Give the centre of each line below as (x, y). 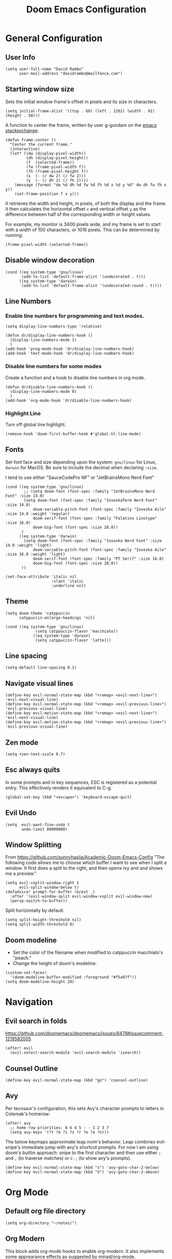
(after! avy (18, 1123)
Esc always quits (33, 770)
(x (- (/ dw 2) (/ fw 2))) (56, 176)
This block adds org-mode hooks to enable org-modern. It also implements (85, 1251)
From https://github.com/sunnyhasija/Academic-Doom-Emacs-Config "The (85, 857)
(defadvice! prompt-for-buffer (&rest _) (50, 892)
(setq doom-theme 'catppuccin (38, 613)
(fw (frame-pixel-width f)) (56, 167)
